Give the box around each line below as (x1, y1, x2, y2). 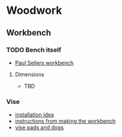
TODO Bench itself (6, 46, 61, 54)
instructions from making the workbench (14, 118, 116, 125)
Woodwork (6, 4, 63, 17)
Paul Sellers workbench (14, 59, 74, 66)
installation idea (14, 111, 54, 118)
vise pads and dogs (14, 124, 64, 131)
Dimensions (14, 70, 44, 78)
